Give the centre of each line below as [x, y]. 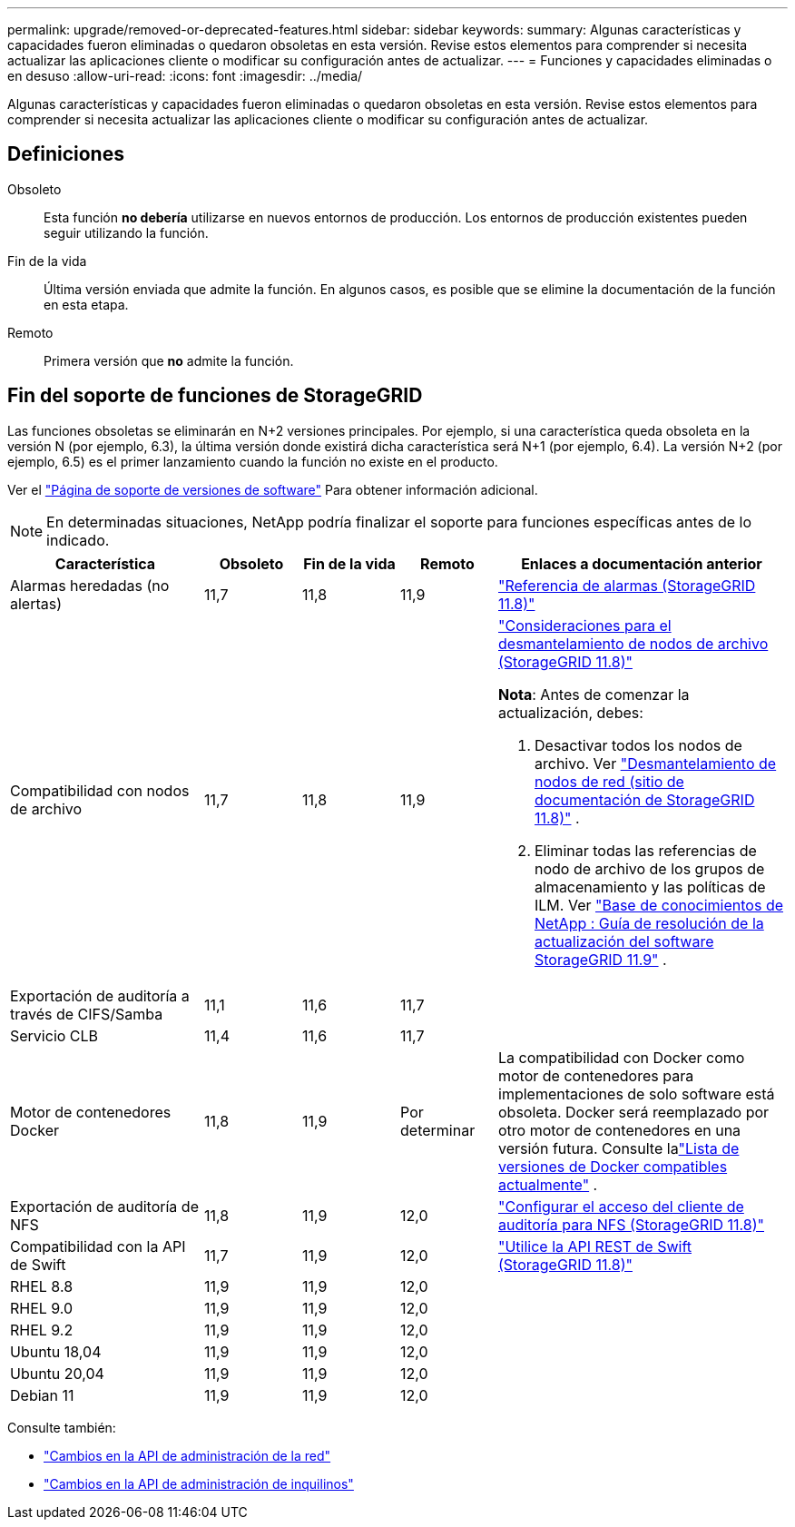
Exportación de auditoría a [100, 995]
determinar [438, 1130]
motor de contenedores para [596, 1075]
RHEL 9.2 [42, 1330]
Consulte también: [62, 1427]
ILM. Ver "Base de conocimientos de [659, 905]
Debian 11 [42, 1395]
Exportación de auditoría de [104, 1206]
